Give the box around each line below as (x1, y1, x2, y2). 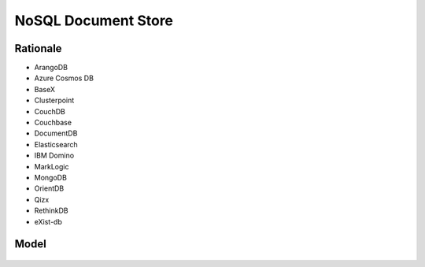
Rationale (14, 42, 62, 55)
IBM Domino (34, 150, 75, 161)
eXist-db (34, 217, 62, 226)
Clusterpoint (34, 95, 75, 106)
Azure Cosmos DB (34, 73, 94, 83)
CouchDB (34, 106, 66, 116)
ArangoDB (34, 63, 68, 72)
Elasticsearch (34, 139, 78, 149)
